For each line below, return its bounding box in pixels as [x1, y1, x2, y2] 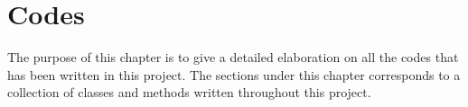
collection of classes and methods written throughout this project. [7, 83, 371, 102]
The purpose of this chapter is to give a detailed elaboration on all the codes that [7, 48, 459, 67]
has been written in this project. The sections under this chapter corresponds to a [7, 65, 461, 84]
